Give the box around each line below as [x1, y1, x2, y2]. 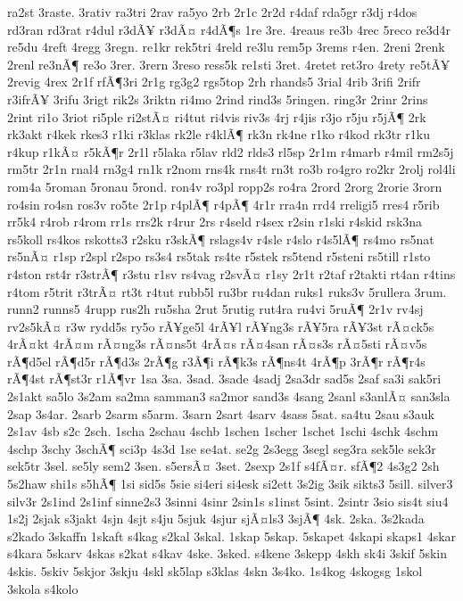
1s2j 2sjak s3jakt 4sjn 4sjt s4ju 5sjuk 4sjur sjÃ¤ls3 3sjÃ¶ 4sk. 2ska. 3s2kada [7, 509, 425, 528]
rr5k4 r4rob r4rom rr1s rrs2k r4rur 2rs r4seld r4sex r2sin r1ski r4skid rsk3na [7, 212, 423, 231]
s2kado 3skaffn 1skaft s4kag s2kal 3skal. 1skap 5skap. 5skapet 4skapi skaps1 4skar [7, 526, 457, 545]
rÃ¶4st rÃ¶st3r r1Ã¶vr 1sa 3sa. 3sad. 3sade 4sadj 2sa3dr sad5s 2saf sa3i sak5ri [7, 369, 442, 388]
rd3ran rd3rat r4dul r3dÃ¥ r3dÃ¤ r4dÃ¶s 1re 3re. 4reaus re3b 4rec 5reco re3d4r [7, 20, 451, 38]
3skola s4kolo [7, 579, 79, 597]
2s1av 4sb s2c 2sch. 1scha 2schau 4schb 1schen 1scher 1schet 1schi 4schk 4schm [7, 422, 439, 440]
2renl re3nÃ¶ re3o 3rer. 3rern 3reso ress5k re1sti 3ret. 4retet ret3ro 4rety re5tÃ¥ [7, 54, 451, 73]
